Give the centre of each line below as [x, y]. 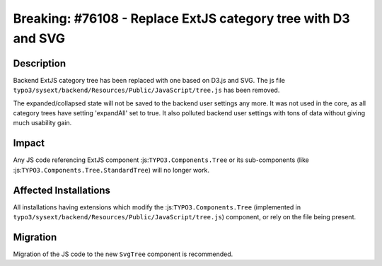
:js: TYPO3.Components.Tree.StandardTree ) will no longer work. [111, 170]
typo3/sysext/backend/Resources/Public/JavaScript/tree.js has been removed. [146, 90]
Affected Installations [62, 190]
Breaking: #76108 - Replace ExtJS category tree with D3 [181, 18]
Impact [29, 143]
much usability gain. [42, 123]
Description [40, 63]
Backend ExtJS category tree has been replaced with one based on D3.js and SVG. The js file [149, 80]
